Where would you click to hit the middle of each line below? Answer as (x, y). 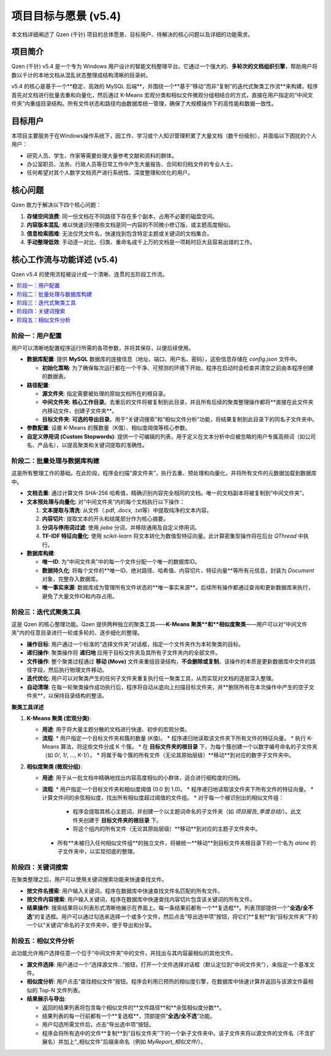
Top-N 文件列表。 (61, 990)
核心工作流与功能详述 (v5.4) (65, 259)
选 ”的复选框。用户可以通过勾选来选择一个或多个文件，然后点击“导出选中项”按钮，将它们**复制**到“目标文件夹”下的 (172, 916)
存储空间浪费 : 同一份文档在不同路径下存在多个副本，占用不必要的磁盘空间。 (122, 216)
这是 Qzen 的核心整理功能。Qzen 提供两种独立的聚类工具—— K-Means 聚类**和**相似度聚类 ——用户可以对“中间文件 (159, 624)
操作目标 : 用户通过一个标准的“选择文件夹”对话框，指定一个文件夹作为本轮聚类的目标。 (135, 644)
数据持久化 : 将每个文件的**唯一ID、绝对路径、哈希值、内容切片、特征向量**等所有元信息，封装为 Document (178, 570)
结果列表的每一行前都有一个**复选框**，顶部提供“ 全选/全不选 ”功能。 (129, 1015)
